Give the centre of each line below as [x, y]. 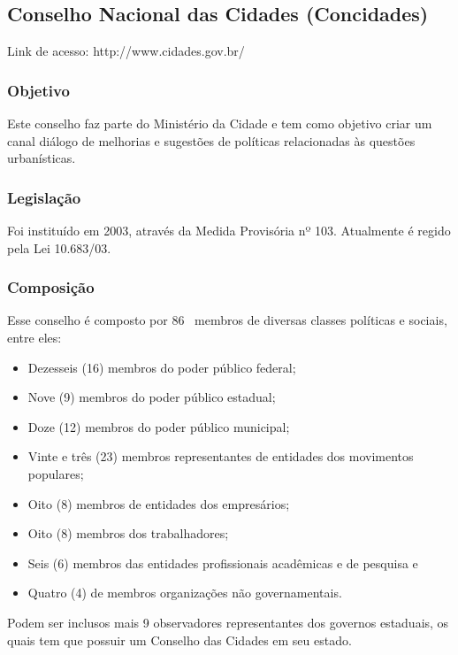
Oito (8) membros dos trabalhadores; [128, 533]
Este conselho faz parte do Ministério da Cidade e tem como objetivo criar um [220, 123]
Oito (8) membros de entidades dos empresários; [159, 503]
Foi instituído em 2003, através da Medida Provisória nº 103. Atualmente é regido [229, 231]
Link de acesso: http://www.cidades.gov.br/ [126, 51]
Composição [51, 287]
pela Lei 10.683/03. [59, 247]
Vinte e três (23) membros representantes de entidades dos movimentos [221, 456]
